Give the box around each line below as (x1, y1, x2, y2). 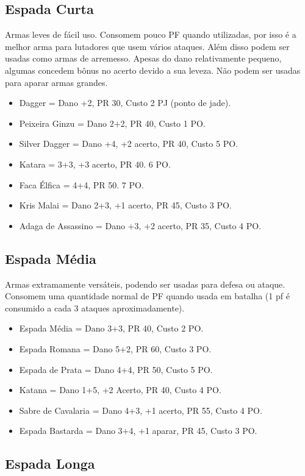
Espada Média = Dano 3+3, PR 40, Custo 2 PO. (19, 322, 204, 335)
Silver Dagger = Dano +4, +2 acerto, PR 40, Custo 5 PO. (19, 137, 238, 150)
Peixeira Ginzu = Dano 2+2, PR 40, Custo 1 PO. (19, 116, 206, 129)
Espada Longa (5, 454, 95, 473)
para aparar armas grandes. (5, 76, 108, 88)
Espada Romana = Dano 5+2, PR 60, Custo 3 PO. (19, 342, 212, 355)
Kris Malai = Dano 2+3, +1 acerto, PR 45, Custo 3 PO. (19, 199, 232, 211)
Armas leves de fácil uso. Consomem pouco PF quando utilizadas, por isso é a (5, 28, 296, 41)
